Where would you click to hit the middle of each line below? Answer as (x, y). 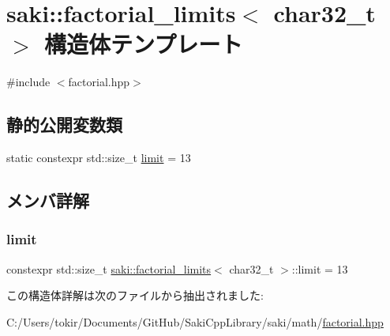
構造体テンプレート (144, 44)
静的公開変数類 (64, 125)
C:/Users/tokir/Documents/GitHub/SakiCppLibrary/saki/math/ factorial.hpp (195, 321)
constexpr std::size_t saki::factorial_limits (109, 268)
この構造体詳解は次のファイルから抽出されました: (135, 295)
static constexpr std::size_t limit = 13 (99, 158)
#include (28, 82)
